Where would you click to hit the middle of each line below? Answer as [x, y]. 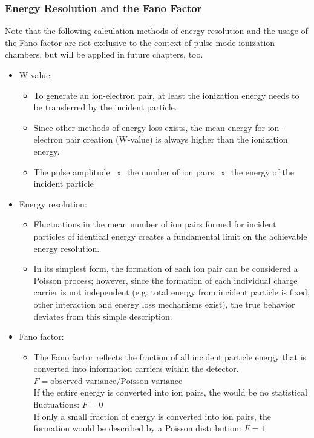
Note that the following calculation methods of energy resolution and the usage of [156, 31]
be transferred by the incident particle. [105, 107]
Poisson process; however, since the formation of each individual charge [165, 280]
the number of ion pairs [170, 171]
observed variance [83, 381]
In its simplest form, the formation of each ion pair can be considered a [166, 268]
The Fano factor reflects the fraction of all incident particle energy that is [170, 356]
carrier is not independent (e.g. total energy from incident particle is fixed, [172, 292]
